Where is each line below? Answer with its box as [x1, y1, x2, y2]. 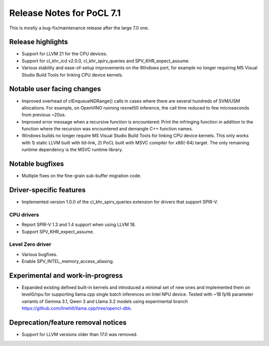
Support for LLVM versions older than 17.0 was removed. [21, 332, 138, 338]
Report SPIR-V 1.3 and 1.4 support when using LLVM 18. [21, 222, 136, 228]
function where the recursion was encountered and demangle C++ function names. [21, 126, 193, 132]
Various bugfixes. [21, 251, 58, 257]
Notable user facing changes [9, 85, 101, 93]
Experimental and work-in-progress [9, 271, 123, 280]
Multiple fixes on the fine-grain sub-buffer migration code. [21, 173, 141, 179]
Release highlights [9, 38, 68, 46]
